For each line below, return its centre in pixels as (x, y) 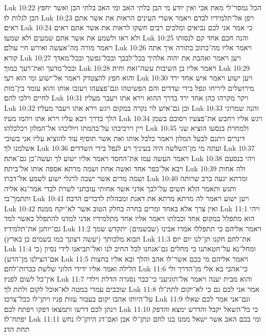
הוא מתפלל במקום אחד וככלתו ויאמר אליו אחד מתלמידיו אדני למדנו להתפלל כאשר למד (129, 218)
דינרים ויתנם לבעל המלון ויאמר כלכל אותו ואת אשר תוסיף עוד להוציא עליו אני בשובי (125, 138)
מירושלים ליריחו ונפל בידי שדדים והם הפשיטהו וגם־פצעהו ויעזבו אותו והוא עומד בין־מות (129, 87)
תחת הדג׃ (17, 329)
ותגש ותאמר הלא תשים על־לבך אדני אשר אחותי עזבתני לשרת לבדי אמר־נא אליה (120, 188)
